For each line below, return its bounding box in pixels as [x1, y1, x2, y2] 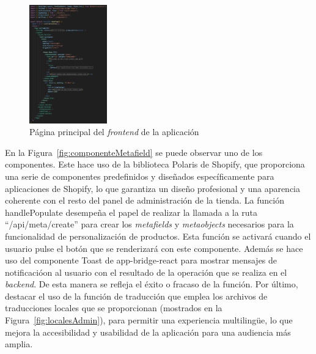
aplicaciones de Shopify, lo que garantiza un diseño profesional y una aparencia [5, 182, 301, 194]
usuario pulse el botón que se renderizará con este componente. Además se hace [5, 242, 303, 254]
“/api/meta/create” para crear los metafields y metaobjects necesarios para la [5, 218, 294, 230]
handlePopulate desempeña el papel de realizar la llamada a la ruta [5, 205, 258, 218]
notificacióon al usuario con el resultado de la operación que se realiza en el [5, 265, 287, 278]
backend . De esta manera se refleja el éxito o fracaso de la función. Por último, [5, 278, 298, 290]
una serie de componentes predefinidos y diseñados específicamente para [5, 169, 274, 182]
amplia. [5, 337, 33, 350]
